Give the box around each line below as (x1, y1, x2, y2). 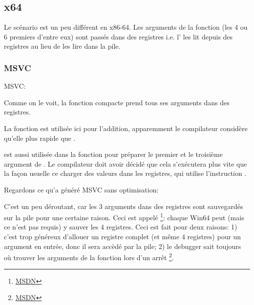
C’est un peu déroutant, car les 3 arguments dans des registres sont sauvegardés (4, 201, 243, 211)
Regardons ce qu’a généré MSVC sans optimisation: (4, 184, 159, 194)
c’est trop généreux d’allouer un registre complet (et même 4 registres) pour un (4, 231, 241, 241)
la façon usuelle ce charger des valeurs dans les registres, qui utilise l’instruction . (4, 168, 247, 178)
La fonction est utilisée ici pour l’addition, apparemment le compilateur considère (4, 123, 248, 133)
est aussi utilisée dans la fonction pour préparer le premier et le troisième (4, 149, 223, 159)
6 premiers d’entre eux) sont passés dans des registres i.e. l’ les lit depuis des (4, 31, 233, 41)
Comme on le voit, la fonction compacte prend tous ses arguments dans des (4, 97, 230, 107)
